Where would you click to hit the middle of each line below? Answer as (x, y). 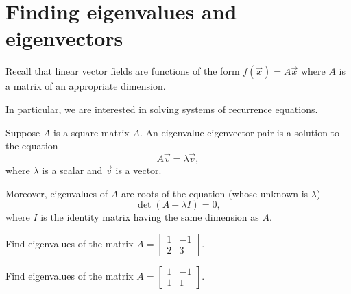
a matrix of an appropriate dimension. (86, 86)
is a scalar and (72, 170)
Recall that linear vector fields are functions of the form (123, 71)
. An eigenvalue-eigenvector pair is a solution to (240, 132)
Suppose (23, 132)
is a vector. (138, 170)
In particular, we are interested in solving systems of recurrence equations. (162, 109)
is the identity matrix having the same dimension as (150, 217)
